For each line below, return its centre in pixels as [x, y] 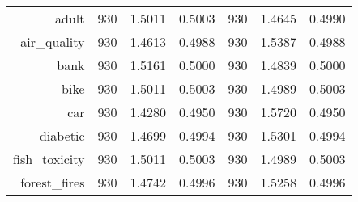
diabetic [62, 135]
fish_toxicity [49, 159]
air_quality [53, 42]
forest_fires [53, 182]
